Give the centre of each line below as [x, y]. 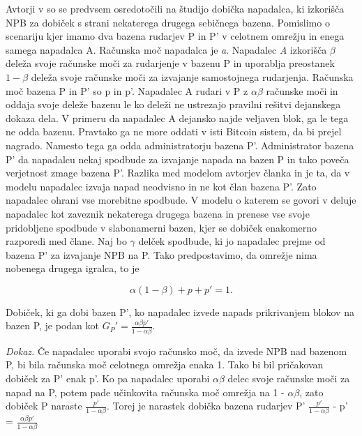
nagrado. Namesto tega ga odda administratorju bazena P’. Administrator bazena [180, 145]
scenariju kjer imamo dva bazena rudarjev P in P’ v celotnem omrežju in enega [175, 36]
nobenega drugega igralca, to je [73, 268]
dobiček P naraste [44, 406]
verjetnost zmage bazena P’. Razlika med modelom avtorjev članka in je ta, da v [178, 173]
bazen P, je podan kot [52, 325]
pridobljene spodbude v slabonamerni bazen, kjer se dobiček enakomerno [161, 227]
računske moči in [302, 90]
